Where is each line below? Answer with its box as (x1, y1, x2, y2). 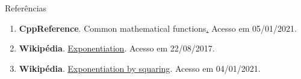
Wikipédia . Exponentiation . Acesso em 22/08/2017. (19, 42, 215, 54)
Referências (5, 2, 47, 14)
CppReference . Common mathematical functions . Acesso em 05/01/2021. (19, 22, 297, 34)
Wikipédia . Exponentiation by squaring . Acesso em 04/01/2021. (19, 62, 261, 74)
